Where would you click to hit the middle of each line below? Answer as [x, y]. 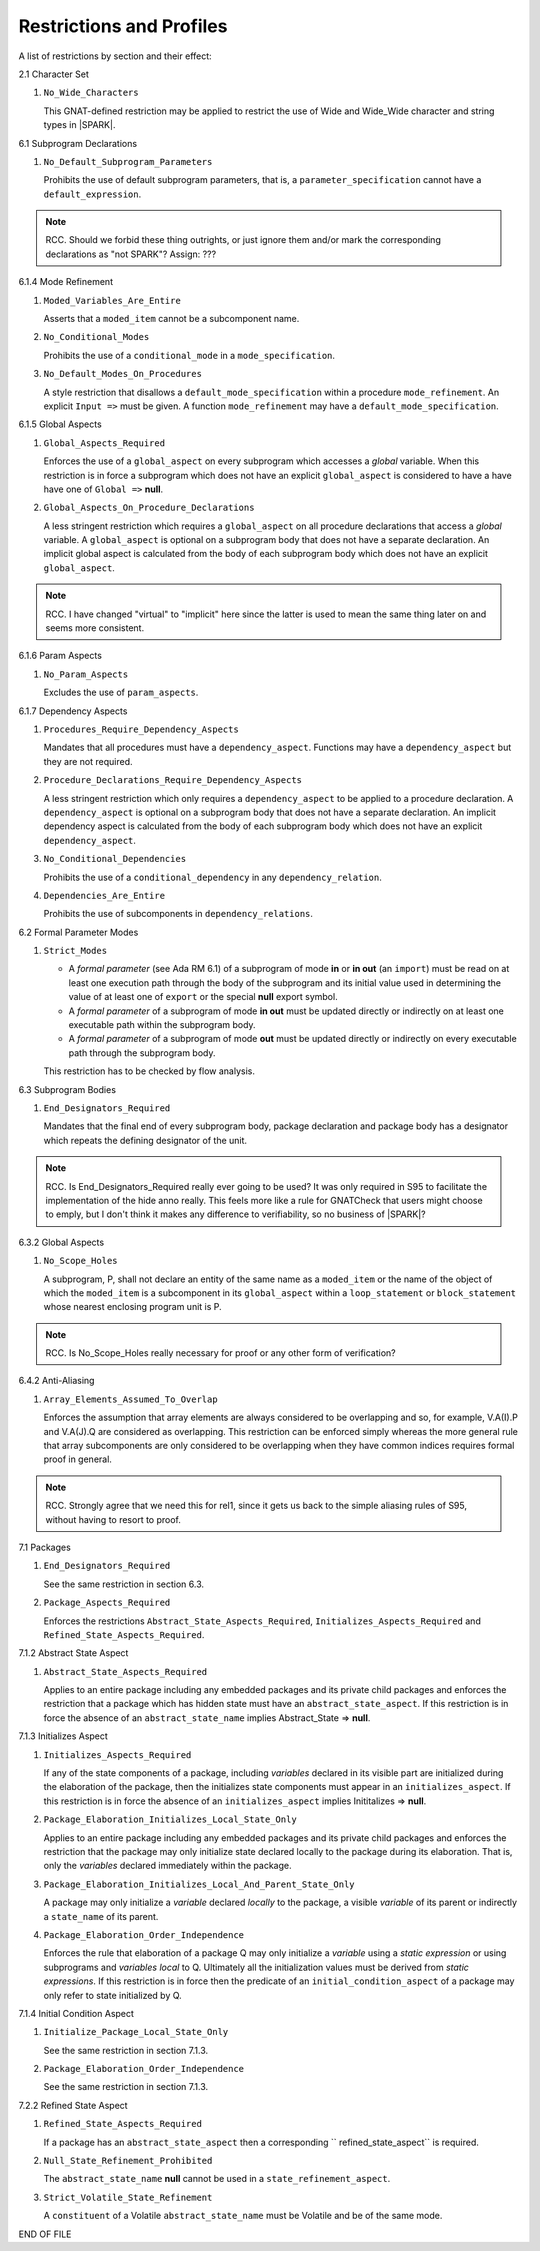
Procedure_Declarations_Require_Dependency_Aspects [173, 780]
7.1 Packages [45, 1547]
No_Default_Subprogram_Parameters [128, 161]
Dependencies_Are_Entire [104, 895]
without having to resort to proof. [113, 1519]
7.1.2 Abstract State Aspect [73, 1653]
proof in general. [77, 1459]
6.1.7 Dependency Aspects [73, 711]
